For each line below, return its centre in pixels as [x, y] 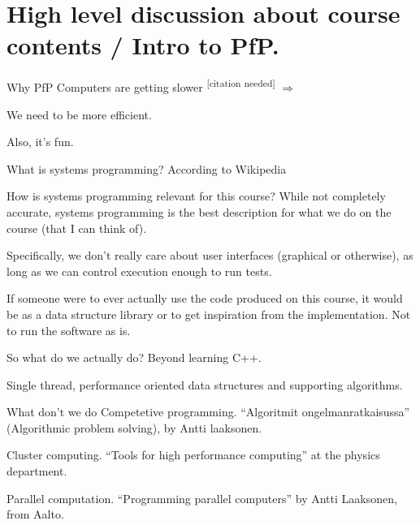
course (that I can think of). [77, 228]
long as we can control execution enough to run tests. [139, 271]
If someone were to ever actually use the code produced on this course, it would [205, 298]
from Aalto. [35, 514]
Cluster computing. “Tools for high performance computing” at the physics [193, 455]
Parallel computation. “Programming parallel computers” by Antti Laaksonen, [202, 498]
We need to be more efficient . [79, 114]
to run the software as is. [69, 330]
